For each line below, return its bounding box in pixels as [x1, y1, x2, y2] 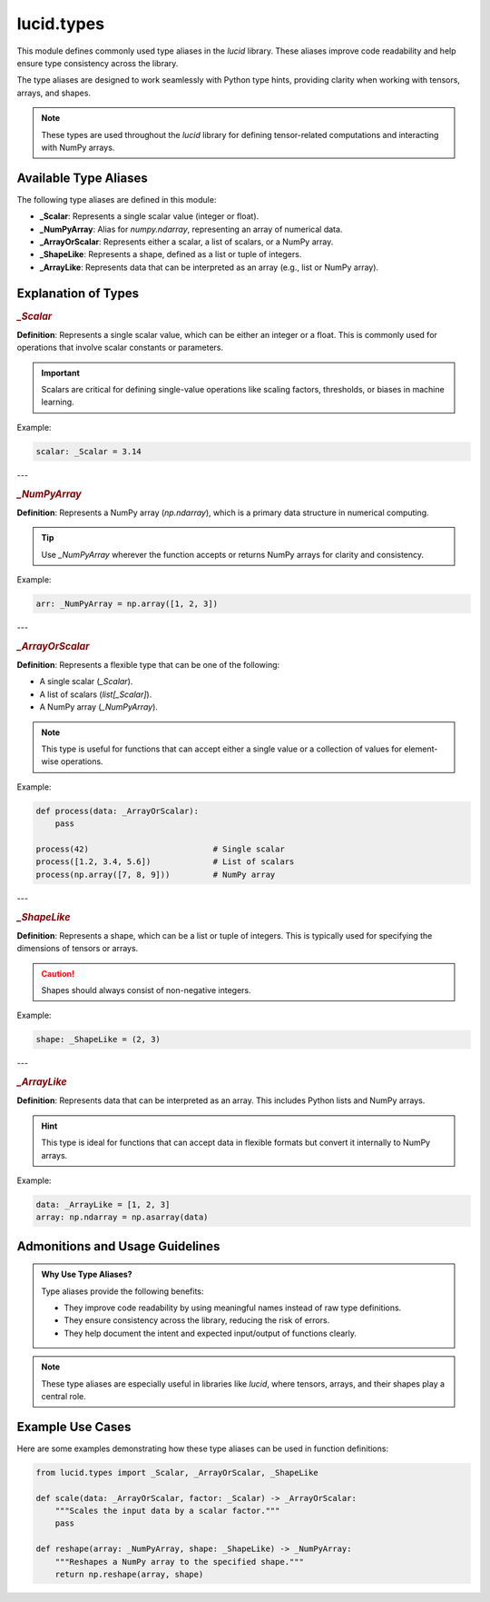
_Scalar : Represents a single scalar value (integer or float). [39, 211, 260, 222]
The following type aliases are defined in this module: [16, 194, 217, 204]
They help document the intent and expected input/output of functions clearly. [64, 1328, 358, 1338]
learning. [41, 396, 74, 408]
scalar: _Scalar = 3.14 [35, 446, 142, 456]
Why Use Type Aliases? [41, 1269, 132, 1280]
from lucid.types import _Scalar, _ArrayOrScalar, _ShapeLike [35, 1468, 318, 1478]
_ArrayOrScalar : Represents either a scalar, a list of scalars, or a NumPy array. [39, 236, 334, 247]
